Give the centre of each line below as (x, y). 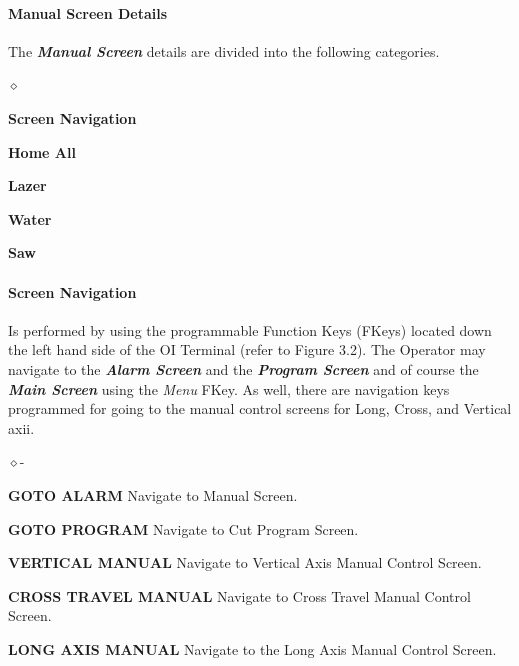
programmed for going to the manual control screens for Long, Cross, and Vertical (260, 408)
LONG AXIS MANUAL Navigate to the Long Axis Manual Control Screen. (252, 648)
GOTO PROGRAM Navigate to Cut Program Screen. (183, 528)
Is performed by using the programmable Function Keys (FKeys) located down (250, 329)
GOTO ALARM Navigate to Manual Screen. (153, 494)
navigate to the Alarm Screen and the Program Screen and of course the (243, 368)
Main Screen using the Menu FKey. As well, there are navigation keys (229, 388)
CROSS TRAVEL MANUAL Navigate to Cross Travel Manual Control (239, 595)
